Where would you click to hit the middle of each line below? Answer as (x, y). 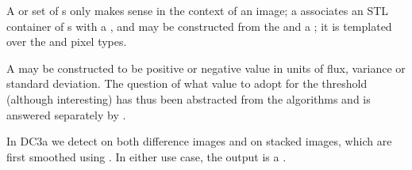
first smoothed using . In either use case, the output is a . (146, 156)
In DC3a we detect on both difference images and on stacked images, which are (199, 141)
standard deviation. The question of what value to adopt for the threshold (187, 83)
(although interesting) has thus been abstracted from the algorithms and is (189, 98)
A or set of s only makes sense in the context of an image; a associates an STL (198, 10)
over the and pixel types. (67, 42)
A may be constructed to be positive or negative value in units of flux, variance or (206, 68)
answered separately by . (66, 114)
